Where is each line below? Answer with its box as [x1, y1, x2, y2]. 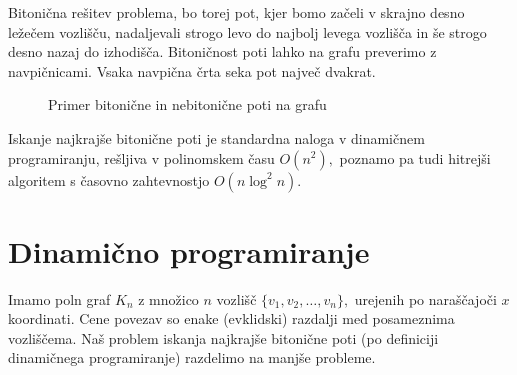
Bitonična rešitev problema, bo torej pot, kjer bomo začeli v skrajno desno [8, 2, 465, 22]
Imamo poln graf [8, 288, 111, 309]
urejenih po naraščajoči [354, 288, 497, 309]
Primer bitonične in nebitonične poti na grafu [48, 94, 327, 115]
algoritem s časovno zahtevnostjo [8, 169, 210, 190]
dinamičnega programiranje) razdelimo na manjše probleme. [8, 347, 376, 368]
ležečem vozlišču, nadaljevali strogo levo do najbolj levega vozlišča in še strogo [8, 21, 487, 42]
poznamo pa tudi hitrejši [339, 147, 491, 168]
